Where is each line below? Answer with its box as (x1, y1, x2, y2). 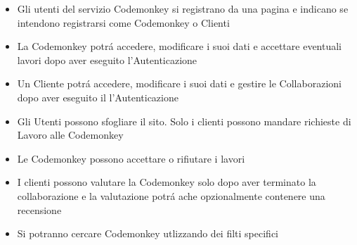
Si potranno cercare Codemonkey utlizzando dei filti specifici (17, 226, 279, 241)
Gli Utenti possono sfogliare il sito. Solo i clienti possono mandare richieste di (17, 113, 351, 128)
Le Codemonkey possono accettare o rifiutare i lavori (17, 151, 245, 165)
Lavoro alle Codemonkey (17, 127, 124, 142)
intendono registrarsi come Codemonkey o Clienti (17, 15, 230, 30)
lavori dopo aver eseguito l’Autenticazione (17, 52, 197, 67)
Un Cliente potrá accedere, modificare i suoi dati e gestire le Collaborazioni (17, 76, 342, 91)
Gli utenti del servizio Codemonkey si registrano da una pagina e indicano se (17, 1, 349, 15)
